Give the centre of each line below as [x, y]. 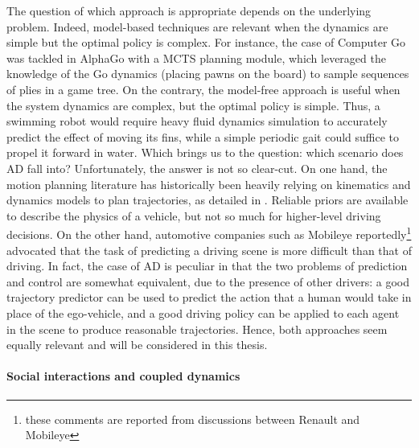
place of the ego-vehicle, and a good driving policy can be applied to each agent [203, 312]
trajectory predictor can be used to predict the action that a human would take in [209, 297]
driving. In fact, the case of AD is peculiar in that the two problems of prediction [207, 266]
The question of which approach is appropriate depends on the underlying [189, 10]
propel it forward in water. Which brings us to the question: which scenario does [205, 152]
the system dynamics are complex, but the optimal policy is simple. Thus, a [193, 105]
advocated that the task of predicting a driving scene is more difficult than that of [209, 250]
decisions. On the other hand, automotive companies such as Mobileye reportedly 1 [209, 233]
